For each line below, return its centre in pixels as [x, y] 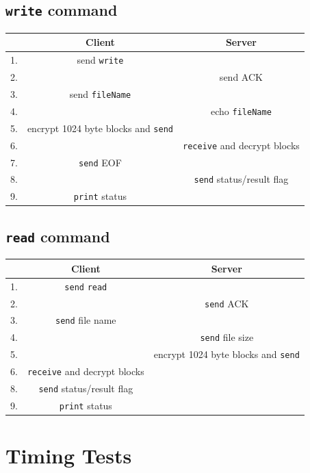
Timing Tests [69, 456]
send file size [227, 337]
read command [58, 236]
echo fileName [241, 111]
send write [100, 60]
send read [86, 287]
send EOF [100, 162]
